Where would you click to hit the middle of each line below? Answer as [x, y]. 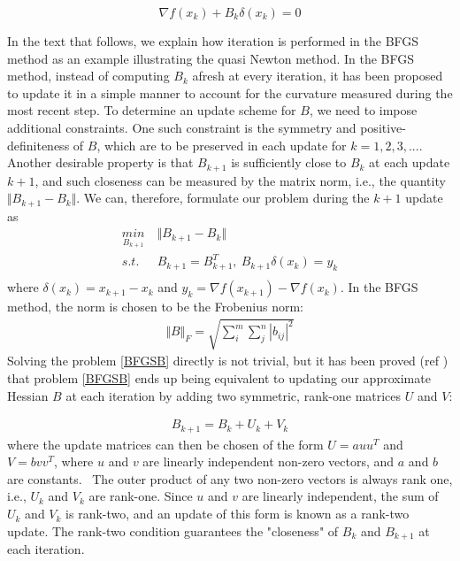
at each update [410, 162]
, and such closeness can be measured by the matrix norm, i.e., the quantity [240, 180]
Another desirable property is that [100, 162]
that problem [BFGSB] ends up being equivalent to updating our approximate [219, 378]
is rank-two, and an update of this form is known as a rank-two [238, 514]
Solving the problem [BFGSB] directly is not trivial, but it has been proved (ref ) [228, 361]
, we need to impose [363, 110]
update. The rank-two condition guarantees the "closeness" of [173, 530]
